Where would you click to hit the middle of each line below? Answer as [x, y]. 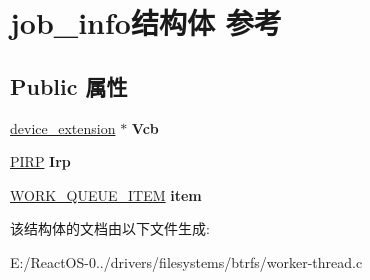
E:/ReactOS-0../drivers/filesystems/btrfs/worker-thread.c [186, 261]
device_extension [63, 127]
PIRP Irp [40, 161]
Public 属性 [69, 85]
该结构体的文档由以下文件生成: [110, 228]
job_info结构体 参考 [146, 22]
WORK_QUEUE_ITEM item [106, 194]
